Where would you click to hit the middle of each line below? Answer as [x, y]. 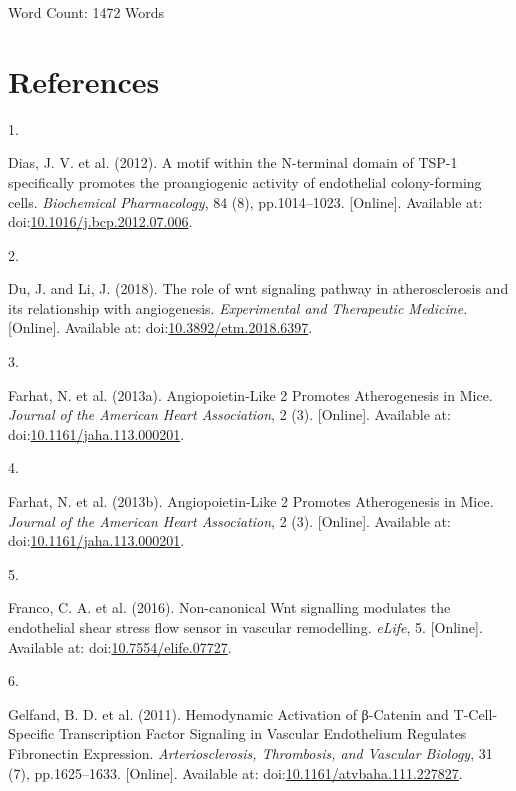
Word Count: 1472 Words [86, 12]
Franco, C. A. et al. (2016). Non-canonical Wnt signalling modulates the [229, 607]
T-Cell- [475, 713]
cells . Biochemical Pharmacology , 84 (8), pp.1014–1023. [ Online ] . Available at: [245, 201]
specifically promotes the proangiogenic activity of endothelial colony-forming [245, 181]
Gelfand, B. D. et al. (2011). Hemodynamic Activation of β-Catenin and [228, 713]
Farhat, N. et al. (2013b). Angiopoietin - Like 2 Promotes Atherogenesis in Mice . [251, 501]
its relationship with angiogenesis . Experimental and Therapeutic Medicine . [238, 307]
